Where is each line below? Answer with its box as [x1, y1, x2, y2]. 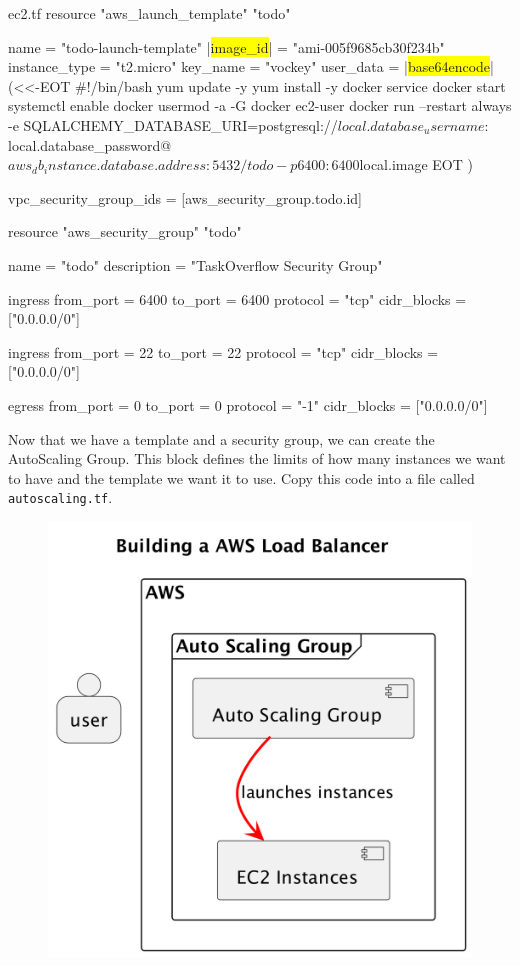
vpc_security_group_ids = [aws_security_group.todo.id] [8, 187, 363, 208]
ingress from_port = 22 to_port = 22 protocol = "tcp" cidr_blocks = [8, 341, 439, 362]
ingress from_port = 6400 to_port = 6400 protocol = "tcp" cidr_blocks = [8, 288, 467, 309]
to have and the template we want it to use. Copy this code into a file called [8, 467, 475, 488]
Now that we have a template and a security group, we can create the [8, 428, 435, 449]
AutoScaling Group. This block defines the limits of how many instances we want [8, 448, 506, 469]
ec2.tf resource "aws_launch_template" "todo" [8, 3, 291, 23]
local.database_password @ [8, 134, 172, 155]
